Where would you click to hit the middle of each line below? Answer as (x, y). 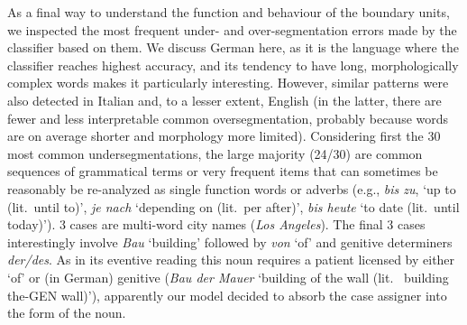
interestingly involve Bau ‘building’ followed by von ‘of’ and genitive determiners (230, 241)
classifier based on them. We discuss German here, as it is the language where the (233, 47)
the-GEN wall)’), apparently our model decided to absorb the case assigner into (227, 295)
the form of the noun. (67, 313)
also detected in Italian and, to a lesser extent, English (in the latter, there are (224, 100)
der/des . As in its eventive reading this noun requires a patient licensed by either (231, 260)
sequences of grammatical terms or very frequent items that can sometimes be (223, 171)
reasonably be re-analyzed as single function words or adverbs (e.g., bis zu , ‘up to (232, 188)
